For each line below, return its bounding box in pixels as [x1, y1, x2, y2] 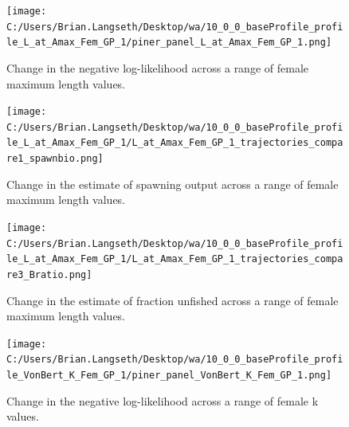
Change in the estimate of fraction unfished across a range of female [6, 292, 339, 308]
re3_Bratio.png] [6, 268, 92, 280]
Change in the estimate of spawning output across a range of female [6, 175, 339, 192]
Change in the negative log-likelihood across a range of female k [6, 392, 319, 409]
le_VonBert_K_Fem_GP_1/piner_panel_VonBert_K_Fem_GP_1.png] [6, 370, 332, 382]
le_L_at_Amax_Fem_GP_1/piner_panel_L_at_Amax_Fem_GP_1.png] [6, 37, 332, 49]
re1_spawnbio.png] [6, 153, 104, 165]
